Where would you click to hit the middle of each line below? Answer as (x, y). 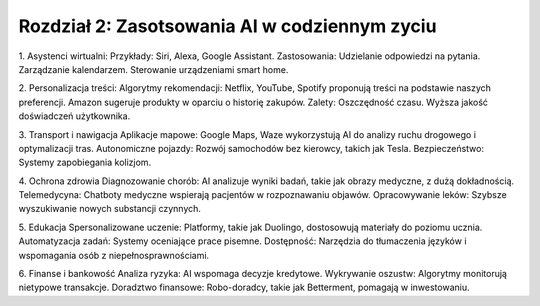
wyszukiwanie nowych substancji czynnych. (110, 209)
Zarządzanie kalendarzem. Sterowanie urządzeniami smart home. (153, 69)
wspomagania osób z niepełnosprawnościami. (114, 255)
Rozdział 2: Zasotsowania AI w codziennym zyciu (227, 26)
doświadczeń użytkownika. (74, 116)
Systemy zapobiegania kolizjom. (85, 162)
